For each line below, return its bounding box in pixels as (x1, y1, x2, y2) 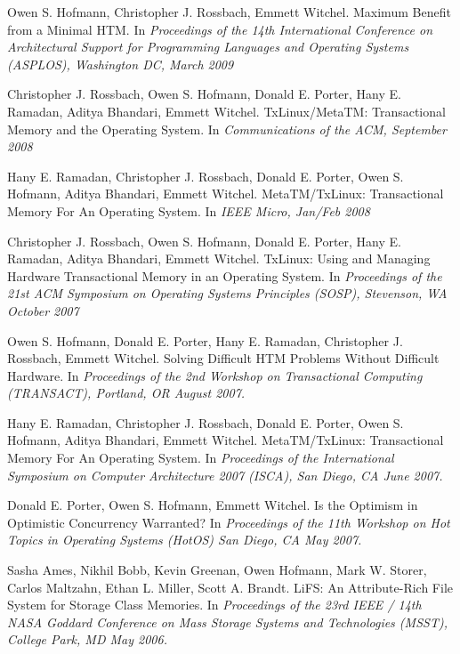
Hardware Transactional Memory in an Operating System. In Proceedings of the (7, 266, 442, 285)
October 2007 (7, 301, 79, 319)
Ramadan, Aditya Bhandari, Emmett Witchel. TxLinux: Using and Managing (7, 249, 431, 268)
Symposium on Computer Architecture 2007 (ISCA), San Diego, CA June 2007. (7, 465, 443, 484)
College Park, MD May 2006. (7, 630, 167, 649)
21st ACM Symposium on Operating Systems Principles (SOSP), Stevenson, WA (7, 284, 448, 303)
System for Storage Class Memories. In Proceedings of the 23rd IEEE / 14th (7, 595, 422, 614)
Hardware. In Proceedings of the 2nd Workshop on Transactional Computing (7, 366, 423, 384)
